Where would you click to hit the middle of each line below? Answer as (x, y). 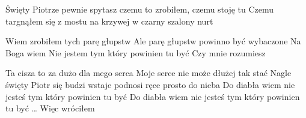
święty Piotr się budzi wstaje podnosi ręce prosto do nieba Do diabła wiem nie (150, 84)
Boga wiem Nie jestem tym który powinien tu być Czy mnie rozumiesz (136, 52)
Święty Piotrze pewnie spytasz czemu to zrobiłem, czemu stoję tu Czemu (140, 9)
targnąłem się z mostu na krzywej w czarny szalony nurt (109, 21)
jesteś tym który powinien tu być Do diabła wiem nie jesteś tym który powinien (153, 96)
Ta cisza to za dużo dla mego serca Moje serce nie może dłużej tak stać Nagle (148, 73)
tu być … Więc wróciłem (50, 108)
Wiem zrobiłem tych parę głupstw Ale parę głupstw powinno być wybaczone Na (153, 41)
